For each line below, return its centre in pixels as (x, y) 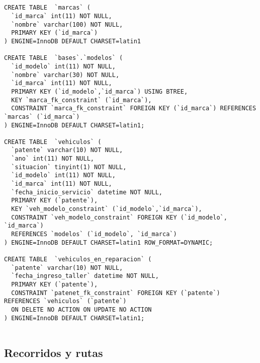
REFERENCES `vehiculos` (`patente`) (65, 301)
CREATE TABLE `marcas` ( (47, 8)
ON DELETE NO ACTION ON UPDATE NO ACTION (81, 309)
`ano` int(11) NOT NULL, (53, 159)
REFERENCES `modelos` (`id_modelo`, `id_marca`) (94, 234)
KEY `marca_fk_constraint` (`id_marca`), (81, 100)
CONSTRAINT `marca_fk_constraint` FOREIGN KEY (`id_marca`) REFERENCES (134, 108)
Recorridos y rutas (54, 353)
